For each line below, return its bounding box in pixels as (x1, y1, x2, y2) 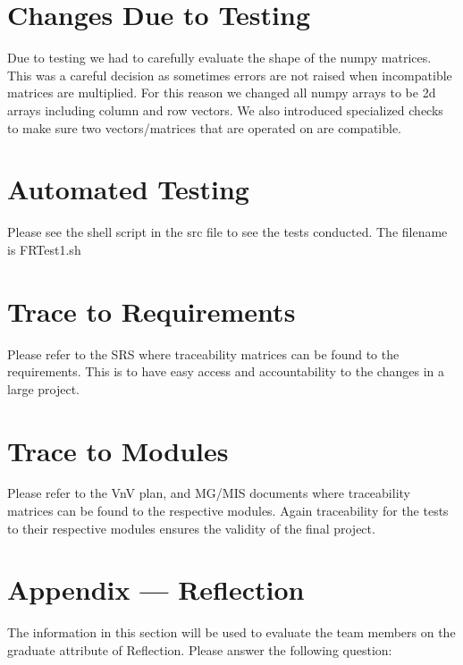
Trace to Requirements (7, 292, 296, 329)
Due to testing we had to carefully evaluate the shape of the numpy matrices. (7, 48, 432, 67)
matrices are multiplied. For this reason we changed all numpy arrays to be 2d (7, 83, 436, 102)
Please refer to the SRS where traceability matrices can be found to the (7, 344, 400, 363)
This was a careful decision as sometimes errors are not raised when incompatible (7, 65, 452, 84)
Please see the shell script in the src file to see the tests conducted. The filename (7, 223, 448, 241)
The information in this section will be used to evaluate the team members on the (7, 623, 456, 642)
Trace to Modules (7, 432, 229, 468)
